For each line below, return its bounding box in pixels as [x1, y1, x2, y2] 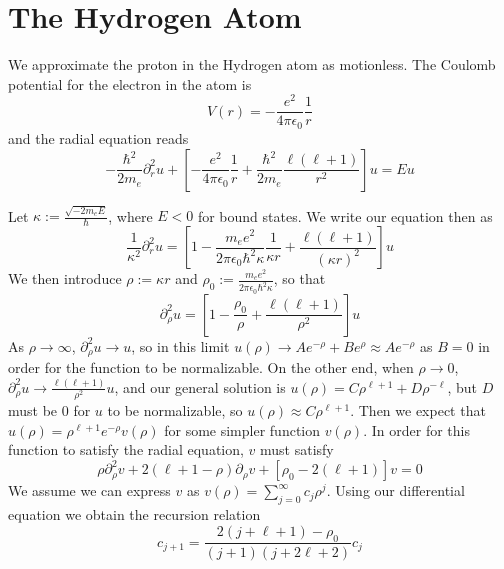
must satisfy [260, 439, 334, 460]
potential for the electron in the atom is [8, 73, 252, 94]
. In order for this [363, 419, 470, 440]
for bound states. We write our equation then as [197, 205, 493, 226]
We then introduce [8, 268, 122, 289]
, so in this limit [131, 335, 230, 356]
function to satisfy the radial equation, [8, 439, 244, 460]
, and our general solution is [114, 376, 286, 397]
